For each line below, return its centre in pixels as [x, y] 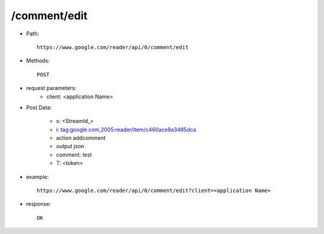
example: [37, 176]
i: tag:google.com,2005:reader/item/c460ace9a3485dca [126, 130]
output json [70, 146]
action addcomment [81, 138]
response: [38, 204]
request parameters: [51, 88]
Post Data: [39, 107]
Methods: [38, 61]
